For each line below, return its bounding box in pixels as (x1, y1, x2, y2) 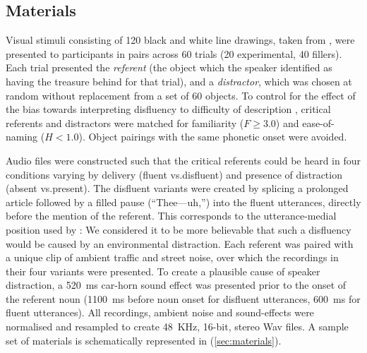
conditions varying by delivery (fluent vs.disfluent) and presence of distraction (6, 167, 342, 181)
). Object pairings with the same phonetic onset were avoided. (78, 129, 347, 144)
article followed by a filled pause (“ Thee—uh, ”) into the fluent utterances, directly (6, 194, 361, 209)
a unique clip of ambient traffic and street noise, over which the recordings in (6, 250, 339, 265)
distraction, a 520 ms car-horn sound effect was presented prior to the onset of (6, 277, 347, 292)
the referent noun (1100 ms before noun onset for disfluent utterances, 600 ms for (6, 291, 361, 306)
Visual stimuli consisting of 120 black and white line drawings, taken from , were (6, 32, 355, 47)
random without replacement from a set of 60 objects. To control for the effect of (6, 88, 356, 102)
